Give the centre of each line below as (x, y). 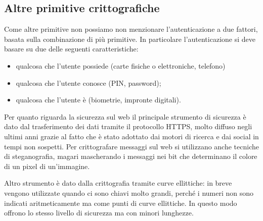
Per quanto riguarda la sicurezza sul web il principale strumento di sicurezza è (125, 116)
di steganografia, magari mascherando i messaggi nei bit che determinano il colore (131, 156)
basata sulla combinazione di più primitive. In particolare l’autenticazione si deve (130, 39)
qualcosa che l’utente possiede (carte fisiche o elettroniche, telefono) (121, 65)
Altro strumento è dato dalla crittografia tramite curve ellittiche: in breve (118, 183)
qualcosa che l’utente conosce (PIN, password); (89, 82)
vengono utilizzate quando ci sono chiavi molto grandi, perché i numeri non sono (129, 192)
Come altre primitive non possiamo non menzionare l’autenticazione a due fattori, (131, 29)
